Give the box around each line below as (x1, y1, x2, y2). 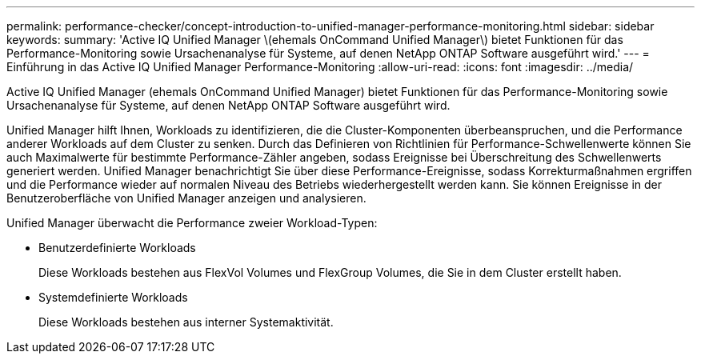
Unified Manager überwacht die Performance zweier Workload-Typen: (6, 216, 378, 230)
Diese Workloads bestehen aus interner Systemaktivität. (38, 315, 334, 329)
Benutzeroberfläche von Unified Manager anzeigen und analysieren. (6, 191, 367, 205)
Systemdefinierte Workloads (38, 290, 188, 304)
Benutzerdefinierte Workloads (38, 241, 196, 254)
